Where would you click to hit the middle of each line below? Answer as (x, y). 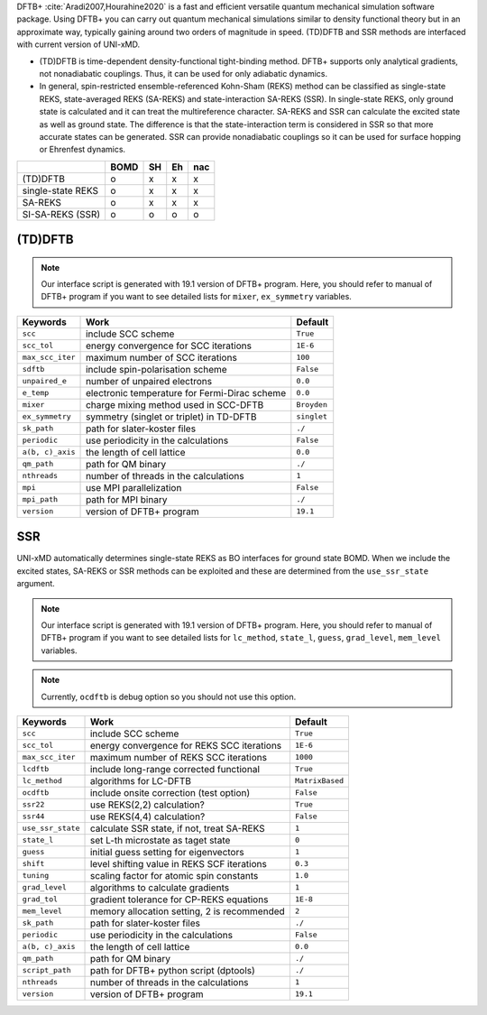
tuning (36, 876)
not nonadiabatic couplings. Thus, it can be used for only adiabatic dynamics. (184, 73)
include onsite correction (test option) (170, 792)
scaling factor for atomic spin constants (174, 875)
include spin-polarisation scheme (156, 369)
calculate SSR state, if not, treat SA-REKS (177, 828)
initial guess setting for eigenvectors (167, 852)
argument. (36, 584)
